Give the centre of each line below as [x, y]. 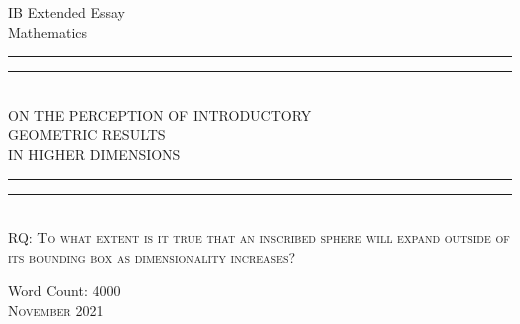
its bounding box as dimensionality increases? [152, 256]
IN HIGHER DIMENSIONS [94, 153]
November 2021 [56, 309]
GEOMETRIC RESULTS [87, 134]
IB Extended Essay [67, 12]
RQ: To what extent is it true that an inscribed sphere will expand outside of [259, 237]
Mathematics [48, 31]
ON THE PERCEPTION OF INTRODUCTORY [160, 114]
